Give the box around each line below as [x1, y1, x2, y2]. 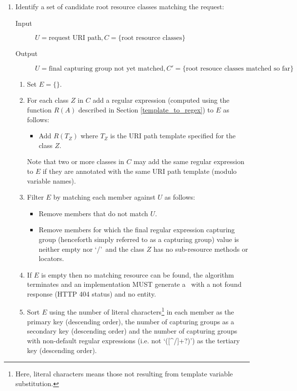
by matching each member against [53, 192, 156, 202]
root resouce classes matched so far [186, 65, 291, 72]
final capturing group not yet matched [49, 65, 163, 72]
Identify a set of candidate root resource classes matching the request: [15, 1, 224, 11]
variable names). [27, 175, 76, 186]
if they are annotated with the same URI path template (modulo [42, 166, 237, 176]
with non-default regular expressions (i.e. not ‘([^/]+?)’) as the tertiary [27, 335, 240, 345]
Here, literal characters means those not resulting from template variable [15, 369, 233, 379]
